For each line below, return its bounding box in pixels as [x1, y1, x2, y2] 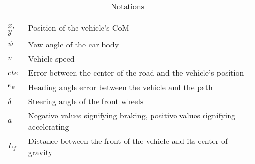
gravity [28, 146, 52, 158]
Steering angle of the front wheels [28, 95, 144, 107]
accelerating [28, 121, 69, 132]
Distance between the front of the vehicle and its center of [28, 135, 228, 146]
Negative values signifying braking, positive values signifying [28, 110, 236, 121]
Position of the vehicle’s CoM [28, 22, 129, 33]
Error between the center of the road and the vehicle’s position [28, 67, 244, 78]
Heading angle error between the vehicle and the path [28, 81, 213, 93]
